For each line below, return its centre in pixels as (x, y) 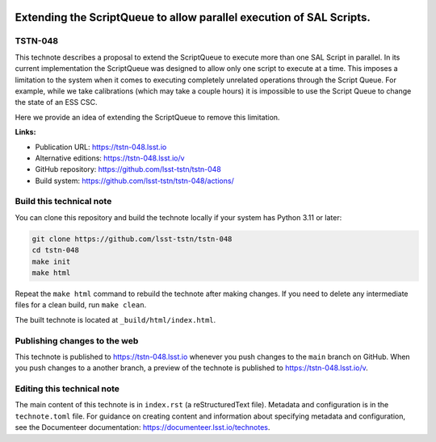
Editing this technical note (67, 389)
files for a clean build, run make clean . (81, 305)
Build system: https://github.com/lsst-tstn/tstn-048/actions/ (134, 181)
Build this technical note (63, 202)
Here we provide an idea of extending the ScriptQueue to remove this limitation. (147, 117)
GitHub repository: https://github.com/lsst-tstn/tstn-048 (128, 169)
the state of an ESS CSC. (56, 102)
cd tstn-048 (56, 250)
